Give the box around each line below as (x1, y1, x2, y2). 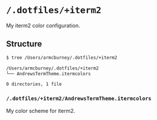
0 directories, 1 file (6, 81, 62, 87)
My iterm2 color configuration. (6, 22, 81, 29)
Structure (6, 39, 42, 49)
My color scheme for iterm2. (6, 107, 76, 114)
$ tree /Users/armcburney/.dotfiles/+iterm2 (6, 55, 117, 61)
